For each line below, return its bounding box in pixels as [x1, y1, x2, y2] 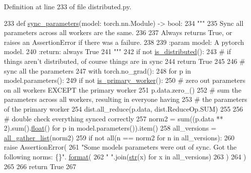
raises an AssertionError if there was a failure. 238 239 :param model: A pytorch [4, 37, 244, 47]
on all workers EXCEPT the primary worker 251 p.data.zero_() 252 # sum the [4, 84, 242, 95]
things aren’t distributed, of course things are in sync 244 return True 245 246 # [4, 56, 246, 66]
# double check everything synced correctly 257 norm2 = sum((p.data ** [4, 113, 223, 123]
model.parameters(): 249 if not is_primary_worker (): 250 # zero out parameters [4, 75, 246, 85]
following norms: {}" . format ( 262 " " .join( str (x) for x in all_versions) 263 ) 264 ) [4, 151, 246, 161]
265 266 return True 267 [4, 161, 77, 171]
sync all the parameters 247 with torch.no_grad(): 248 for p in [4, 65, 191, 76]
